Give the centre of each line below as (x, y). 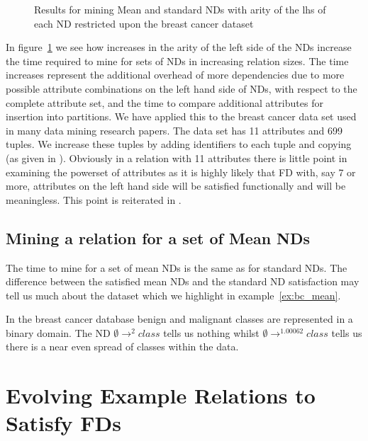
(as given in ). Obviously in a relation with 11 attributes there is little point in (177, 157)
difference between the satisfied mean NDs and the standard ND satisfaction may (183, 281)
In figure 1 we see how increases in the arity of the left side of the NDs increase (179, 47)
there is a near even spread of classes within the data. (122, 346)
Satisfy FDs (63, 423)
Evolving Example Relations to (161, 395)
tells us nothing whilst (211, 332)
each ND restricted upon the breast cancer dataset (144, 23)
